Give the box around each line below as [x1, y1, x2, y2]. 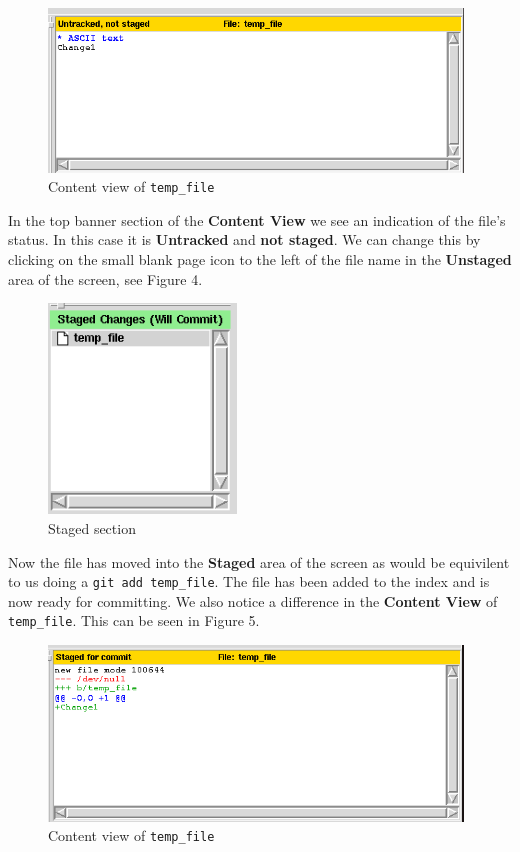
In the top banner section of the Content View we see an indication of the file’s [8, 209, 506, 230]
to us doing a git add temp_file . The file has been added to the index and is [8, 571, 490, 592]
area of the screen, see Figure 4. [8, 268, 203, 289]
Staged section [48, 517, 136, 538]
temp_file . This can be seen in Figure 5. [8, 610, 260, 631]
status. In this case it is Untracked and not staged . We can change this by [8, 229, 481, 250]
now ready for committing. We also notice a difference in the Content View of [8, 590, 498, 611]
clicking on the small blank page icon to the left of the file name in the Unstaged [8, 249, 512, 270]
